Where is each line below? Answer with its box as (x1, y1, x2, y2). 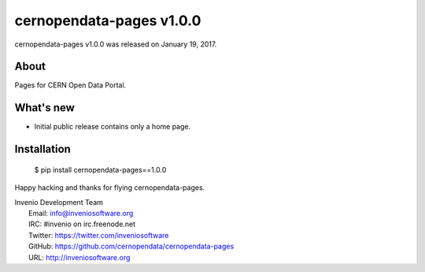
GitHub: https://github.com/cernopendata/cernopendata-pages (28, 241, 235, 252)
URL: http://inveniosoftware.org (28, 252, 131, 262)
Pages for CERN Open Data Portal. (14, 80, 127, 90)
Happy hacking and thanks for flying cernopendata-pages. (14, 183, 205, 192)
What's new (14, 101, 75, 114)
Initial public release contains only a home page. (34, 122, 191, 132)
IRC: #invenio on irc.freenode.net (28, 219, 136, 229)
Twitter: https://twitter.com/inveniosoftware (28, 230, 169, 240)
